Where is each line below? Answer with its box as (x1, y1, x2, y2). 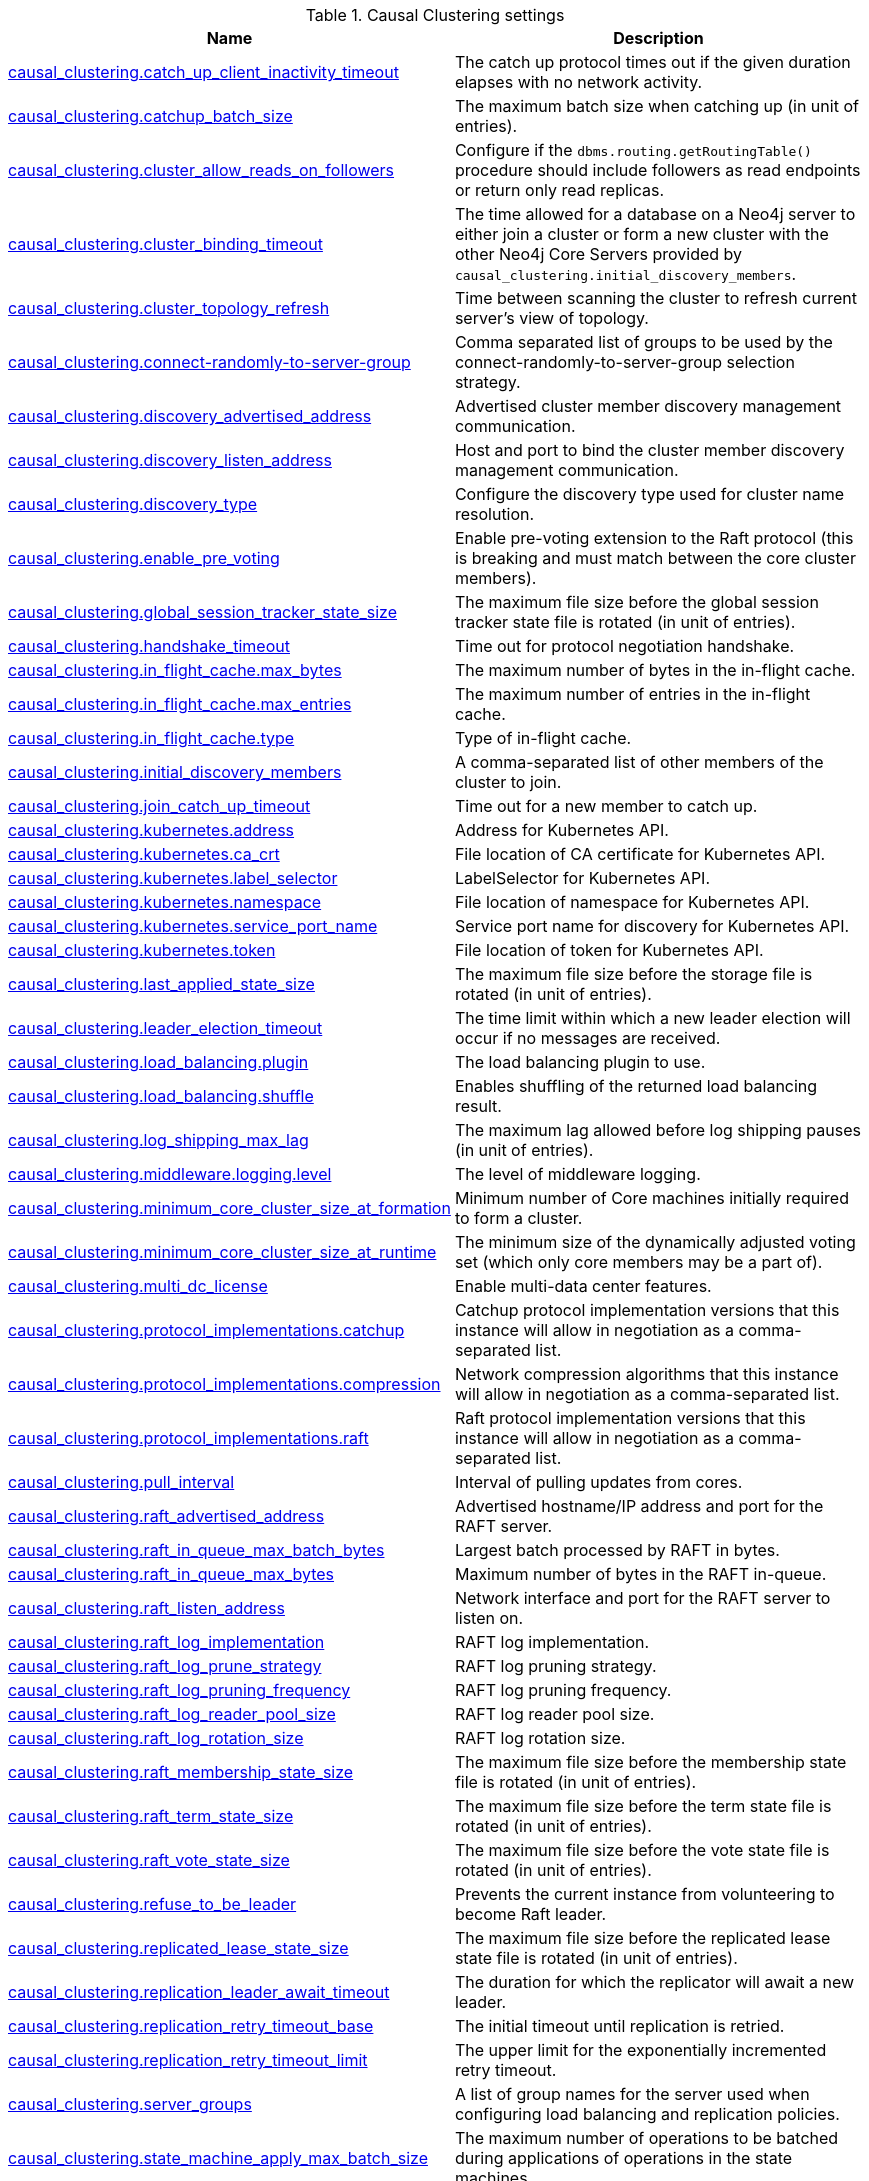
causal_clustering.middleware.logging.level (8, 1164, 332, 1184)
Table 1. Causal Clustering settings (305, 5, 565, 25)
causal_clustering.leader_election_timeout (8, 1018, 323, 1038)
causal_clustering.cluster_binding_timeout (8, 234, 323, 254)
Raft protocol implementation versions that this (454, 1408, 806, 1428)
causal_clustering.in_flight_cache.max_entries (8, 694, 352, 714)
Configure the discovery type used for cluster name (454, 484, 845, 504)
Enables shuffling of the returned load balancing (454, 1076, 818, 1096)
